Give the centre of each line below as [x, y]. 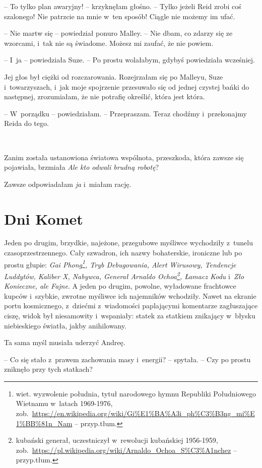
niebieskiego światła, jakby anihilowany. [65, 325]
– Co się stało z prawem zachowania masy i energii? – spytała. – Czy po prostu [127, 359]
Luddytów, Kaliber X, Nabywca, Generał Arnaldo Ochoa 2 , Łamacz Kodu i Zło [124, 275]
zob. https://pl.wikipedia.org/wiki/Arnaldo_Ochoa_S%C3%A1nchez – [126, 450]
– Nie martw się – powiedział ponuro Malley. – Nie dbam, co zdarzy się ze [118, 33]
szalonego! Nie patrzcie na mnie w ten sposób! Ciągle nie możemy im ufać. [120, 16]
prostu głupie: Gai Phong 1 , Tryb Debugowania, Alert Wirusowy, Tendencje [120, 263]
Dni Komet [44, 218]
